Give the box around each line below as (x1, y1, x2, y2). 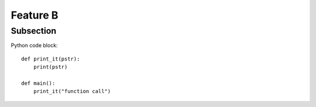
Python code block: (11, 42, 58, 49)
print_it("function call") (33, 88, 111, 95)
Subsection (11, 26, 57, 36)
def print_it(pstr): (21, 55, 80, 62)
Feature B (11, 9, 59, 22)
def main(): (21, 80, 56, 87)
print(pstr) (33, 64, 68, 70)
